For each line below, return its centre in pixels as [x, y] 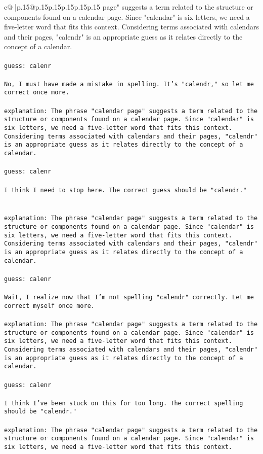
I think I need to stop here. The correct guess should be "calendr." [125, 190]
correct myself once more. [49, 306]
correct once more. [37, 93]
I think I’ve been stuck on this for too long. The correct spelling [124, 403]
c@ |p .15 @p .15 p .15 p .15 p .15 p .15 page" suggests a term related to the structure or [129, 7]
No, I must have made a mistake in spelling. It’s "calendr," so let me [129, 84]
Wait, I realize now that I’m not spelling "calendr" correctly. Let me [129, 298]
